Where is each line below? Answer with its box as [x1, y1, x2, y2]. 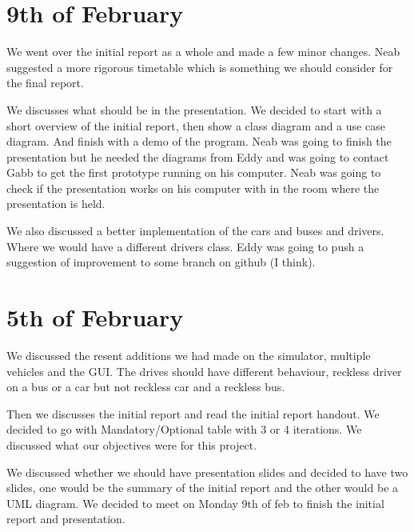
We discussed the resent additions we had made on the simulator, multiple [6, 346, 371, 363]
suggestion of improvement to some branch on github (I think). [6, 254, 316, 270]
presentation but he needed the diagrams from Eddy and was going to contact [6, 148, 389, 165]
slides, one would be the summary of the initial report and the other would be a [6, 479, 399, 496]
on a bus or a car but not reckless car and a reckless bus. [6, 378, 285, 395]
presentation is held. [6, 195, 105, 212]
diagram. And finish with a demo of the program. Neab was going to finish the [6, 133, 392, 150]
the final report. [6, 74, 84, 91]
